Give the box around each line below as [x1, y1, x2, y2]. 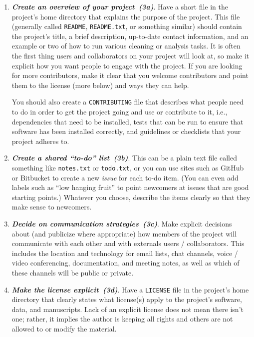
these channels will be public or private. [11, 267, 134, 278]
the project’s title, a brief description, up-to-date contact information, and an [11, 30, 249, 41]
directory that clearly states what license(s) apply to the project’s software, [11, 294, 242, 304]
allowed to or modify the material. [11, 323, 117, 334]
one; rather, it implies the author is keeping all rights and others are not [11, 313, 233, 324]
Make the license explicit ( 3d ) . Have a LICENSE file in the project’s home [11, 284, 249, 294]
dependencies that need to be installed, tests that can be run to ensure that [11, 116, 244, 126]
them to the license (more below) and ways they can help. [11, 79, 189, 90]
